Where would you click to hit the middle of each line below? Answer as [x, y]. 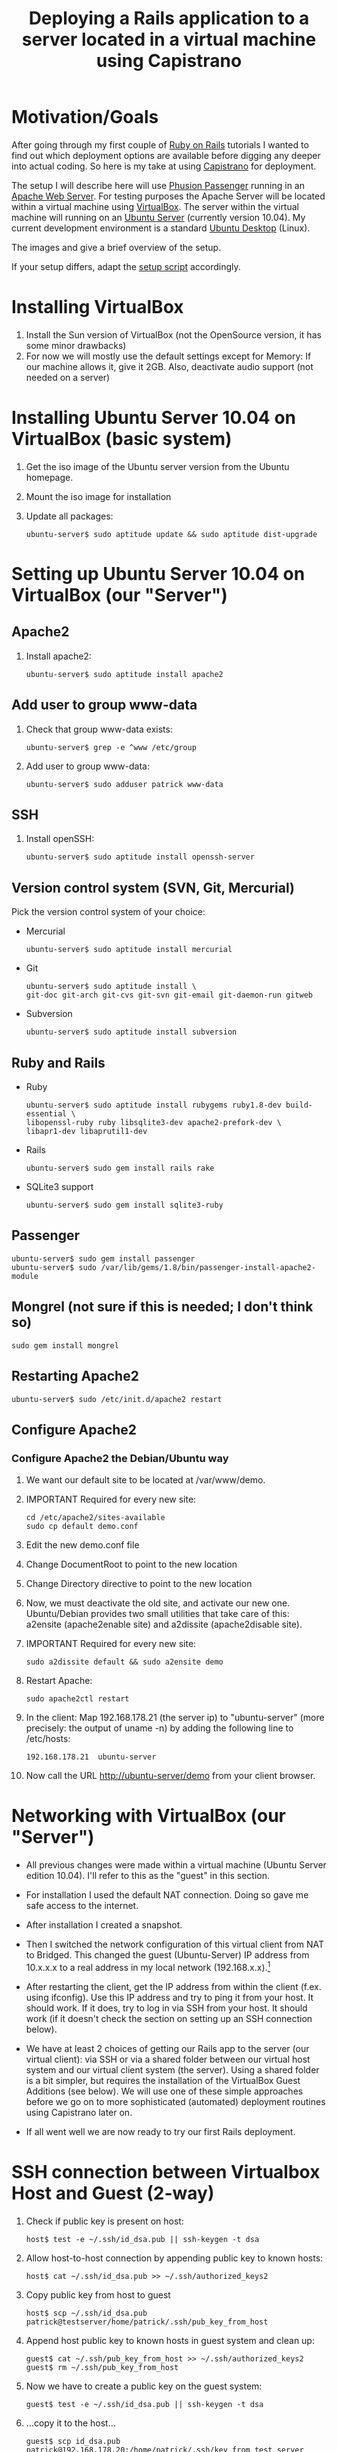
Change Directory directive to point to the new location [139, 1584]
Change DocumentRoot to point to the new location [131, 1564]
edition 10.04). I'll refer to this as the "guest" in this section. [147, 1876]
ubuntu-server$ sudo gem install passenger [103, 1258]
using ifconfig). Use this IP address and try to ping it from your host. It [169, 1997]
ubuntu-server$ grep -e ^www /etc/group [111, 747]
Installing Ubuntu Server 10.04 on [154, 418]
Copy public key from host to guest [98, 2294]
